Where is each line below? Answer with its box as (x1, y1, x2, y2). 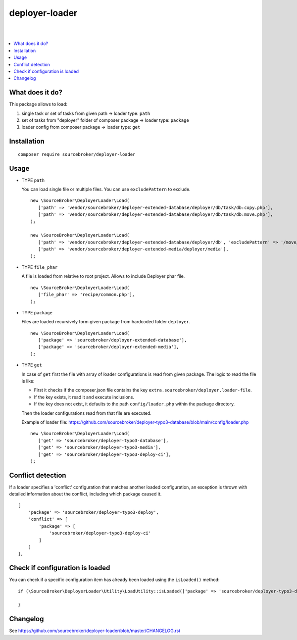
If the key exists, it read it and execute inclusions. (34, 394, 135, 400)
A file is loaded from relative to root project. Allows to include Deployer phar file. (21, 273, 185, 279)
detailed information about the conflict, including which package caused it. (9, 491, 162, 497)
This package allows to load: (9, 101, 68, 107)
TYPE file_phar (21, 264, 58, 270)
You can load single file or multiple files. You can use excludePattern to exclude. (21, 186, 191, 193)
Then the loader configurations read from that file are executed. (21, 410, 152, 416)
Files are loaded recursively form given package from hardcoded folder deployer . (21, 319, 191, 325)
